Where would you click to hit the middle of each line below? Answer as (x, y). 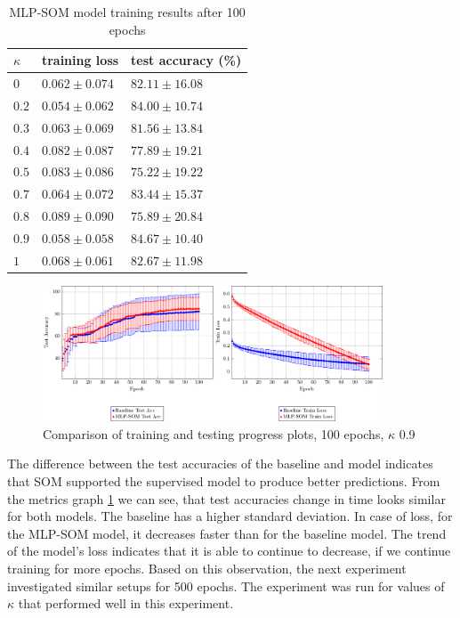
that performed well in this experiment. (126, 603)
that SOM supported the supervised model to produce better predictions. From (224, 481)
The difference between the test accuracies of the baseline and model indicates (220, 463)
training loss (80, 60)
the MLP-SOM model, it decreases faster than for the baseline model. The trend (227, 533)
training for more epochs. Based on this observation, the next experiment (207, 569)
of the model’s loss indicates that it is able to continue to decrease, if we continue (229, 551)
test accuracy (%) (186, 60)
